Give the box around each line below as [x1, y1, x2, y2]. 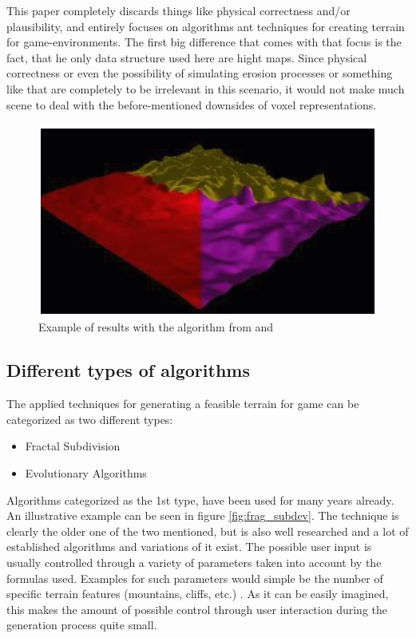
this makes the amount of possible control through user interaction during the [6, 600, 387, 617]
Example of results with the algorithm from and [38, 319, 274, 335]
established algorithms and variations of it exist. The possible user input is [6, 538, 372, 555]
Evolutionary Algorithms [25, 465, 147, 481]
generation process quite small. [6, 616, 157, 633]
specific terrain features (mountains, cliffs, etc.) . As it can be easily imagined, [6, 585, 389, 602]
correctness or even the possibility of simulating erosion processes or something [6, 65, 393, 81]
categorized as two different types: [6, 410, 173, 427]
